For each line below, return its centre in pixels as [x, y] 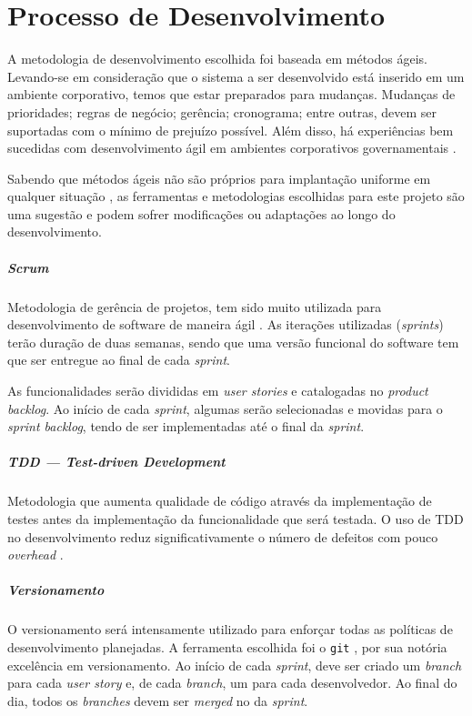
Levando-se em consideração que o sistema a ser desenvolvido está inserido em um [236, 76]
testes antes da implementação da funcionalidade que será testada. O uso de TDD [236, 518]
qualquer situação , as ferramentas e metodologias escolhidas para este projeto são [236, 196]
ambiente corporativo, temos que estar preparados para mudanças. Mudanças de [231, 94]
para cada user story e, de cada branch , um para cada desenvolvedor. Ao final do [232, 683]
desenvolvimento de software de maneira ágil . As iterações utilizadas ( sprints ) [226, 324]
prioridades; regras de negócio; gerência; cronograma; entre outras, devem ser [222, 111]
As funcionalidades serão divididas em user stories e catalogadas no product [218, 390]
